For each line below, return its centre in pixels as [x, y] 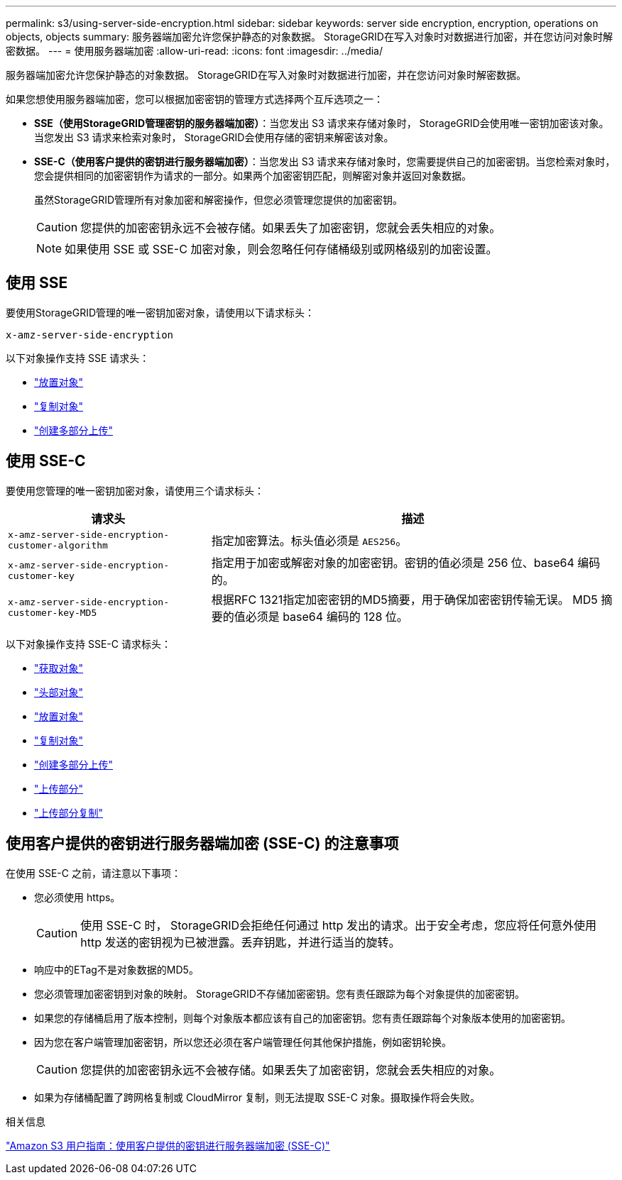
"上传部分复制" [69, 812]
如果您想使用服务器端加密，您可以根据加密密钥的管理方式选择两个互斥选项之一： [195, 99]
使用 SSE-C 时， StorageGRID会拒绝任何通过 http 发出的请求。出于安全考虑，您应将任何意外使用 [338, 925]
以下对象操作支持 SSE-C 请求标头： [88, 644]
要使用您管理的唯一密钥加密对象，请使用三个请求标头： [135, 490]
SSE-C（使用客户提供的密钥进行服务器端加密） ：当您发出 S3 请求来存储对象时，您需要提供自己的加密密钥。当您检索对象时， [325, 161]
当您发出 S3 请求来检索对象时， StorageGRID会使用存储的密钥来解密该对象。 [214, 137]
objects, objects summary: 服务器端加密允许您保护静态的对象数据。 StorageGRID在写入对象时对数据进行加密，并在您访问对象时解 [309, 37]
